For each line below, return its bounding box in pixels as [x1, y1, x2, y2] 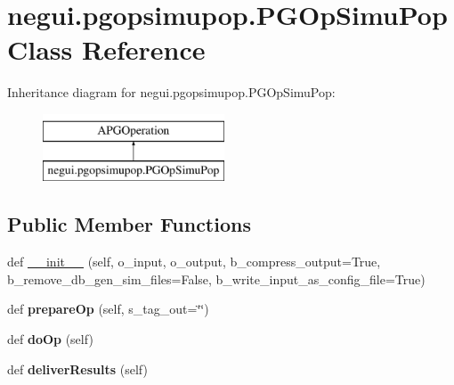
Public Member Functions [7, 210, 251, 238]
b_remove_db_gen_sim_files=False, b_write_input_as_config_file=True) [7, 269, 426, 288]
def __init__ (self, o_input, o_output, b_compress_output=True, [7, 252, 381, 271]
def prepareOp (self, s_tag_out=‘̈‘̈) [7, 299, 209, 318]
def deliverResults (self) [7, 359, 148, 378]
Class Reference [7, 31, 206, 68]
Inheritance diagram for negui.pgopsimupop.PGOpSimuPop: [7, 83, 336, 102]
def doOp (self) [7, 330, 93, 348]
